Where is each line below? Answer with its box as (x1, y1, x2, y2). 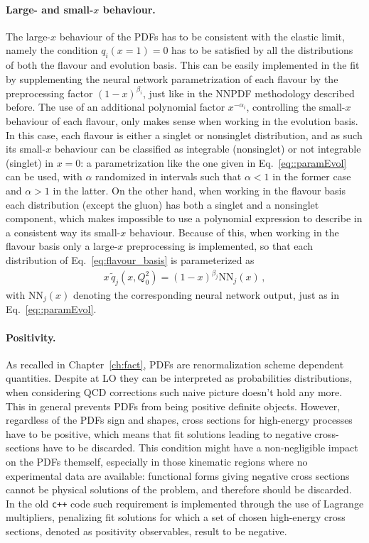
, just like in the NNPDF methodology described (142, 85, 355, 100)
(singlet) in (6, 155, 53, 170)
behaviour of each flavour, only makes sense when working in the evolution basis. (6, 114, 358, 128)
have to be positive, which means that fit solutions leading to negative (6, 426, 311, 441)
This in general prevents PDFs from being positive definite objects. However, (6, 398, 341, 413)
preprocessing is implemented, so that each (127, 238, 314, 253)
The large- (6, 28, 51, 43)
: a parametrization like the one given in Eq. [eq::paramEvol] (80, 155, 347, 170)
